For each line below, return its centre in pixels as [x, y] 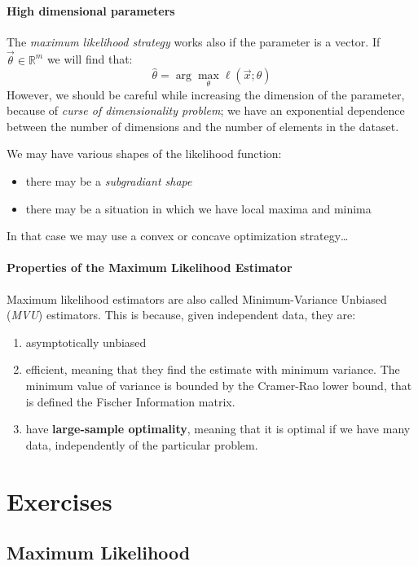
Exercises [59, 500]
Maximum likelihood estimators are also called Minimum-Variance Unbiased [197, 298]
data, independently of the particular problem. [142, 444]
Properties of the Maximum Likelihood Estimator [150, 268]
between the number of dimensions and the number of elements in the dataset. [203, 126]
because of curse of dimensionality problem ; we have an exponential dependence [206, 110]
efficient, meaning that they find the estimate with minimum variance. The [213, 369]
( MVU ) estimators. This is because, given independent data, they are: [181, 315]
